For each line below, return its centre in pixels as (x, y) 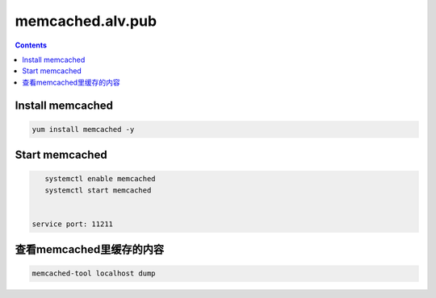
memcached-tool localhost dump (94, 273)
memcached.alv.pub (86, 21)
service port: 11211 (72, 224)
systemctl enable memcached (101, 179)
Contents (31, 45)
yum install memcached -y (83, 129)
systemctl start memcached (98, 190)
